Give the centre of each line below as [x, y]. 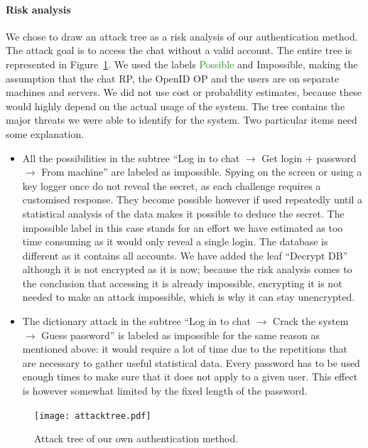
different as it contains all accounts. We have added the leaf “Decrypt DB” [185, 255]
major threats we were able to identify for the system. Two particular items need [182, 120]
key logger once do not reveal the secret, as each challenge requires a [172, 185]
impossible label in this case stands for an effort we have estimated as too [183, 227]
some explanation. [45, 133]
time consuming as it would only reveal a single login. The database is [175, 241]
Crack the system [311, 321]
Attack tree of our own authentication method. [136, 438]
